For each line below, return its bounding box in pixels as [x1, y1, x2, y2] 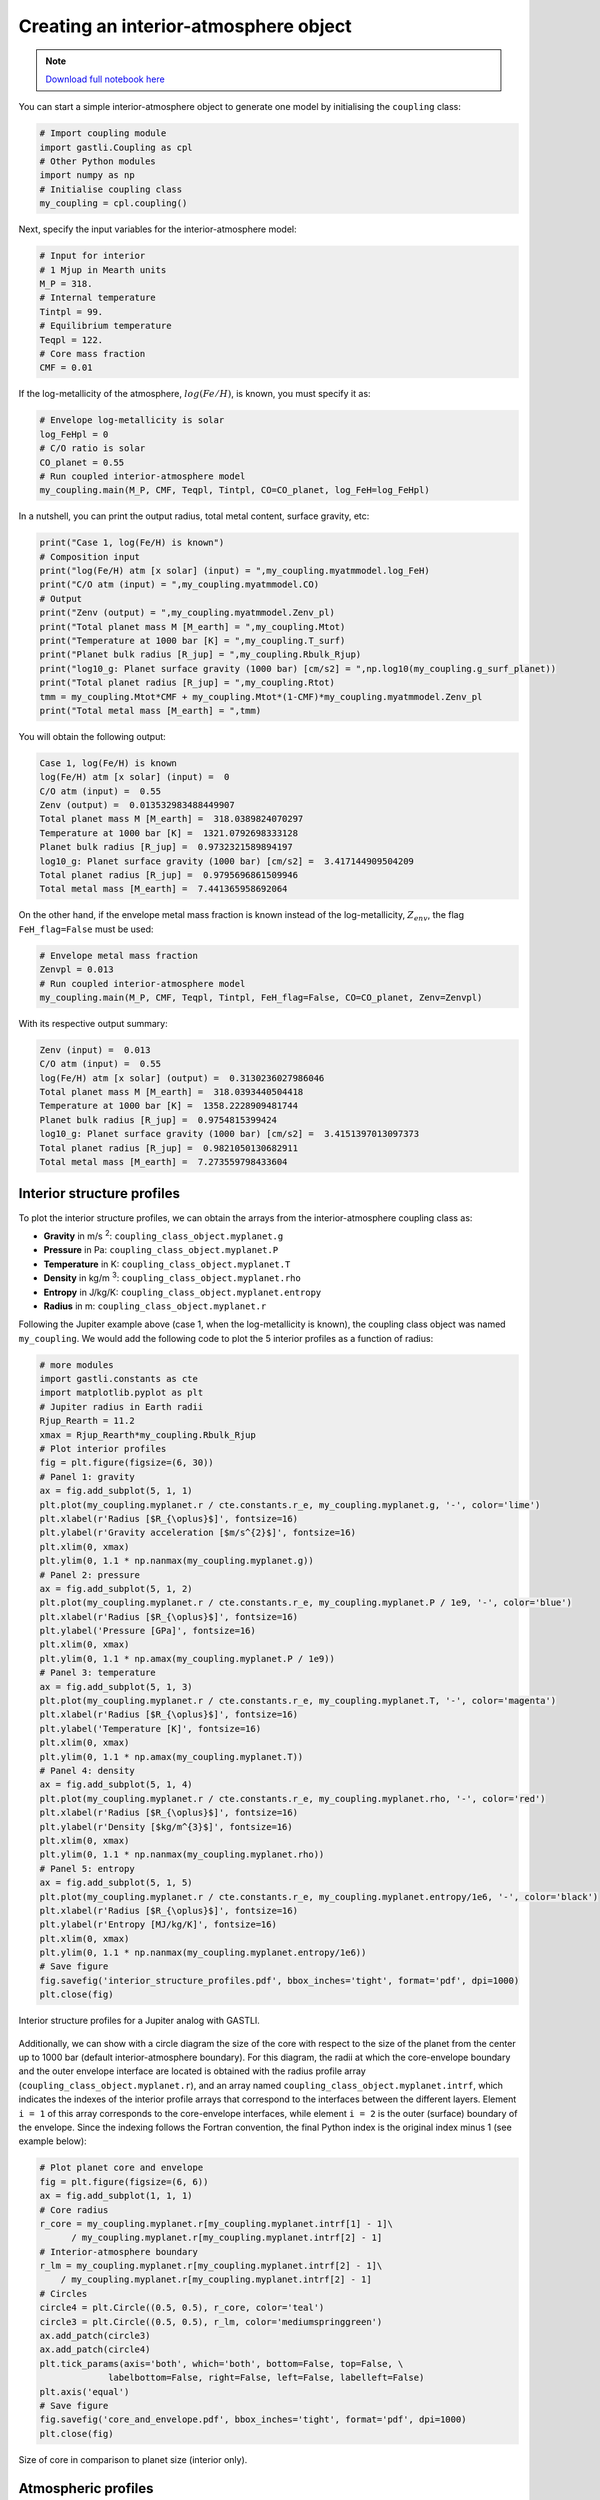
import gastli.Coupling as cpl [39, 141, 194, 153]
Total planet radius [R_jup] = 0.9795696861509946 [39, 870, 299, 881]
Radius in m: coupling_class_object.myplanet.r [43, 1300, 267, 1312]
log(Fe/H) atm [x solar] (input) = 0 [39, 771, 230, 783]
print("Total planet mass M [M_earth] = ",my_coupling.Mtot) [39, 621, 346, 632]
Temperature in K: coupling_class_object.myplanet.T [43, 1258, 291, 1270]
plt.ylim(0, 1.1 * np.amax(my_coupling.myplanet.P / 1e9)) [39, 1653, 335, 1664]
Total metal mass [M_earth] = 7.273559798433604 [39, 1156, 288, 1168]
